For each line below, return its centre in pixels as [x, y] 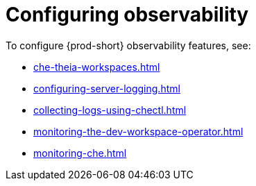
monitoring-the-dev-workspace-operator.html [138, 131]
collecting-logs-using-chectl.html [110, 110]
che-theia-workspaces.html [97, 67]
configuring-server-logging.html [107, 88]
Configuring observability [127, 15]
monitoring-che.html [80, 153]
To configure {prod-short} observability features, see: [128, 45]
